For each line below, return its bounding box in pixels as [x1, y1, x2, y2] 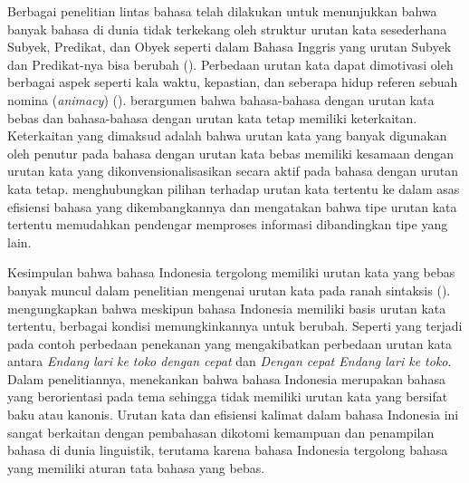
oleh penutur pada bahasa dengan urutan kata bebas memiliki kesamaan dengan [7, 143, 455, 162]
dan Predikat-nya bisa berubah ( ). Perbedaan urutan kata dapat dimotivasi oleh [7, 54, 454, 73]
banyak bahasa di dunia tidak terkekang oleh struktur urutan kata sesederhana [7, 19, 447, 38]
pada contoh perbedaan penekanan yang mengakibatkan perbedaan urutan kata [7, 333, 452, 353]
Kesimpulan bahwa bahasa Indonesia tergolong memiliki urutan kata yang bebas [7, 263, 455, 282]
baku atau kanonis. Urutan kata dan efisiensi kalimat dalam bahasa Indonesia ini [7, 405, 459, 424]
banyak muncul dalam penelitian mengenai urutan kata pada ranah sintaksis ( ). [7, 280, 451, 299]
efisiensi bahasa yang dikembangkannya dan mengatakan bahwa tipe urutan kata [7, 197, 457, 216]
